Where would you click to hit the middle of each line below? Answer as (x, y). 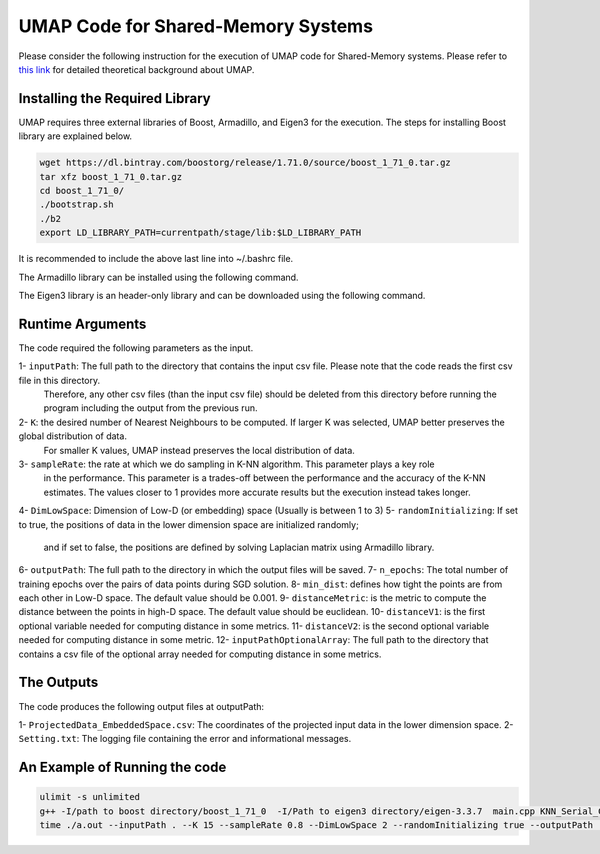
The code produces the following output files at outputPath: (141, 706)
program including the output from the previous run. (150, 408)
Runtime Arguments (82, 323)
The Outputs (58, 682)
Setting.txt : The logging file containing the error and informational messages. (185, 739)
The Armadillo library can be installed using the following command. (158, 277)
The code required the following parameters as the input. (136, 347)
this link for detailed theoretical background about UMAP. (136, 69)
